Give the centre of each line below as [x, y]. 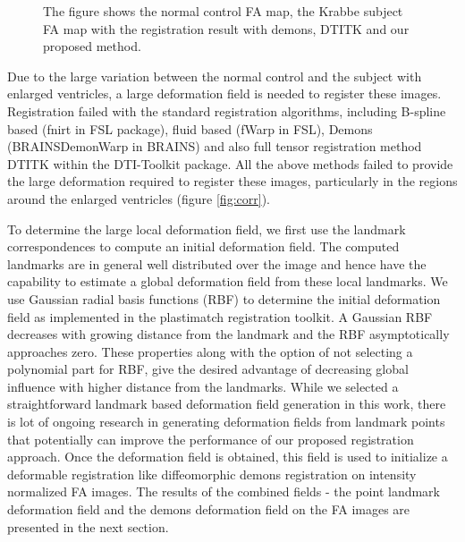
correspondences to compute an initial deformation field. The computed [203, 246]
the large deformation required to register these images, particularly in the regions [232, 181]
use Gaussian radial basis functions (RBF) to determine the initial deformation [224, 298]
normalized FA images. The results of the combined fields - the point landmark [224, 491]
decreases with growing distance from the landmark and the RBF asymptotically [228, 334]
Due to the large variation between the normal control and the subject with [215, 76]
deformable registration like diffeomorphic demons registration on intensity [212, 474]
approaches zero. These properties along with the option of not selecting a [210, 351]
